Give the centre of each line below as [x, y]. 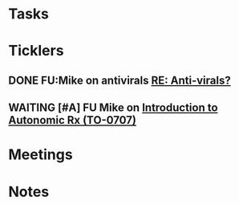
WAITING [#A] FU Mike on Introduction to [113, 108]
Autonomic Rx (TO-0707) [72, 120]
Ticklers [36, 51]
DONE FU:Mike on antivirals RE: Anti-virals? [119, 80]
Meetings [41, 155]
